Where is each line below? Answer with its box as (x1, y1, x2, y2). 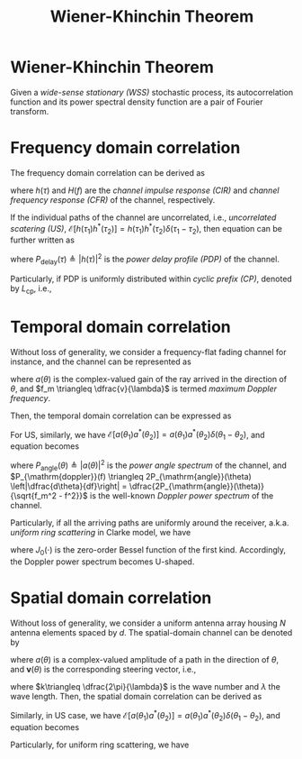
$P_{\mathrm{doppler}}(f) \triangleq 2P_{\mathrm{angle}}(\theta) (10, 471, 253, 482)
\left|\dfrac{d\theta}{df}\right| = (10, 480, 128, 492)
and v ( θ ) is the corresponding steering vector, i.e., (10, 664, 197, 675)
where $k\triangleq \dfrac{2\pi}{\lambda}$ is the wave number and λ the (10, 681, 281, 692)
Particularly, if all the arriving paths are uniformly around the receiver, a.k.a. (10, 517, 289, 528)
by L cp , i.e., (10, 282, 52, 296)
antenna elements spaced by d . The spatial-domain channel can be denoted (10, 627, 293, 638)
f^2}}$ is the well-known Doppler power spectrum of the (64, 490, 274, 501)
